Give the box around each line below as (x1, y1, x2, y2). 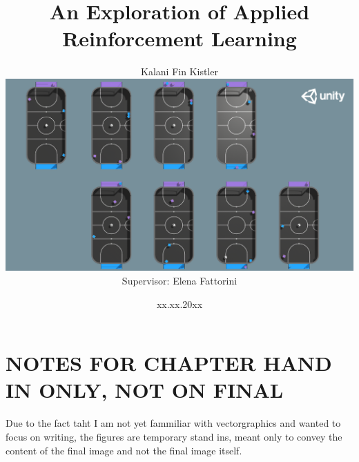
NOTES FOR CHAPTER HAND (6, 349, 332, 377)
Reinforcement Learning (62, 24, 297, 52)
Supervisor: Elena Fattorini (122, 273, 237, 288)
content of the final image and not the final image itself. (6, 443, 242, 457)
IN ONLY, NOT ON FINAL (6, 376, 284, 404)
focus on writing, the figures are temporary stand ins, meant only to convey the (6, 429, 342, 443)
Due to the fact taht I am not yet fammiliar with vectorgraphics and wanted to (6, 416, 341, 430)
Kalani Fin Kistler (141, 64, 218, 79)
